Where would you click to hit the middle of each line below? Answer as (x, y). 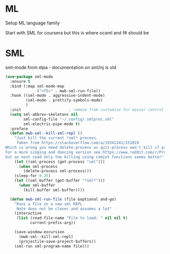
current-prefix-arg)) (53, 223)
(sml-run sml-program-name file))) (52, 246)
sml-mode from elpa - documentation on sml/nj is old (61, 67)
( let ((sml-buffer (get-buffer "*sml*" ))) (60, 181)
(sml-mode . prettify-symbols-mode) (64, 100)
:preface (19, 129)
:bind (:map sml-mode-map (37, 86)
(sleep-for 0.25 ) (33, 176)
